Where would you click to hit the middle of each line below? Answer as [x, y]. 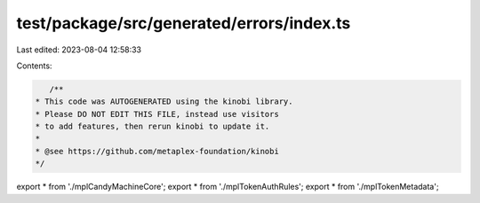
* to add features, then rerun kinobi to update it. [152, 127]
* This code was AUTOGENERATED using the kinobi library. [164, 101]
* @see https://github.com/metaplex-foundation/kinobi [157, 151]
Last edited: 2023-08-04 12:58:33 [79, 50]
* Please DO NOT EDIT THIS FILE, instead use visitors [157, 114]
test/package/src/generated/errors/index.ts [184, 23]
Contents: [34, 66]
